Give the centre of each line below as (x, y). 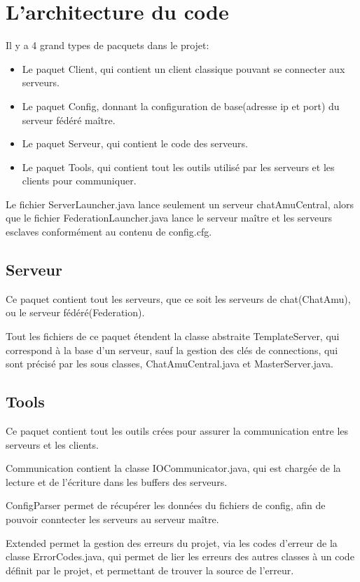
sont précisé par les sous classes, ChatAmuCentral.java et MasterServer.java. (169, 364)
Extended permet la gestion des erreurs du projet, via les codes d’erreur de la (172, 542)
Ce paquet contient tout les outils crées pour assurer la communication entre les (177, 431)
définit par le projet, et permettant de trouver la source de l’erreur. (150, 570)
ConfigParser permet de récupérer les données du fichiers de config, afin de (166, 505)
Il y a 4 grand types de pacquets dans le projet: (108, 45)
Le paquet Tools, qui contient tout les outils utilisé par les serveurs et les (178, 167)
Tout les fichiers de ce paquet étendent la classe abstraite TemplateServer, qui (173, 336)
